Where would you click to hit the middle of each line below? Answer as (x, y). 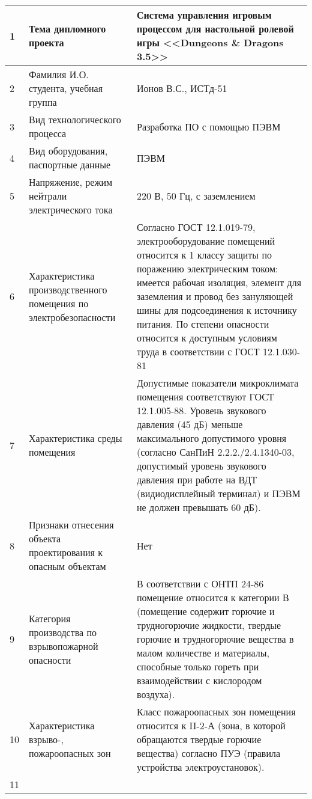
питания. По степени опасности (203, 324)
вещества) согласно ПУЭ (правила (209, 753)
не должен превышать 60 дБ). (199, 507)
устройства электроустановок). (201, 767)
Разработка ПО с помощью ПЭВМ (209, 126)
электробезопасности (72, 317)
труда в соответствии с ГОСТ (198, 351)
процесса (48, 133)
